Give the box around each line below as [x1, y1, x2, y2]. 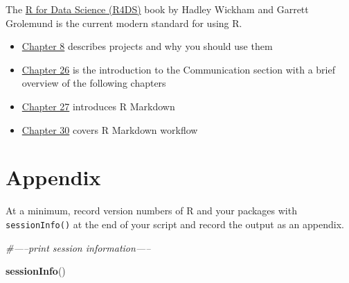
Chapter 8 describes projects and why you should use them [21, 39, 273, 53]
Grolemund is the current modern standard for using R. [6, 15, 242, 30]
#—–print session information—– [6, 240, 151, 255]
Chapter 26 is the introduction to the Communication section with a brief [21, 62, 335, 76]
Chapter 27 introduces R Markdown [21, 98, 175, 113]
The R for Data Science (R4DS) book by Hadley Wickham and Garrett [6, 2, 309, 16]
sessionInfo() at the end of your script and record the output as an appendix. [6, 216, 344, 231]
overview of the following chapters [21, 76, 166, 90]
